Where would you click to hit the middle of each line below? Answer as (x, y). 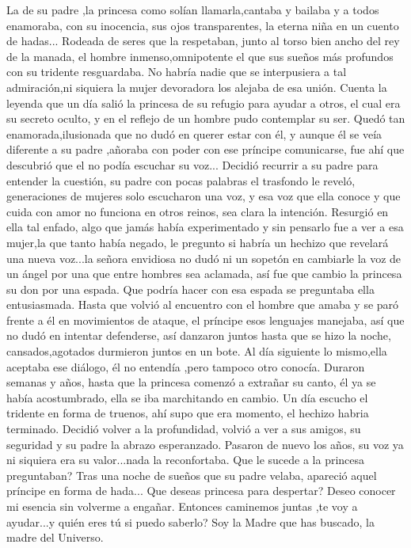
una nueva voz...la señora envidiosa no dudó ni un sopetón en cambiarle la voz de (204, 258)
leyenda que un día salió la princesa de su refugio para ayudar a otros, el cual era (204, 103)
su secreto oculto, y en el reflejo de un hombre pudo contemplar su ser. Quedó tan (206, 118)
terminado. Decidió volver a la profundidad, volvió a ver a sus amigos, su (184, 429)
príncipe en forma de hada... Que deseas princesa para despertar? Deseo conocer (201, 491)
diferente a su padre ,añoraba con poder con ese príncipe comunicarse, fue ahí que (205, 149)
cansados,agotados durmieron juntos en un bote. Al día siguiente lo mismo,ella (197, 351)
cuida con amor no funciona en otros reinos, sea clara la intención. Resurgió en (198, 211)
